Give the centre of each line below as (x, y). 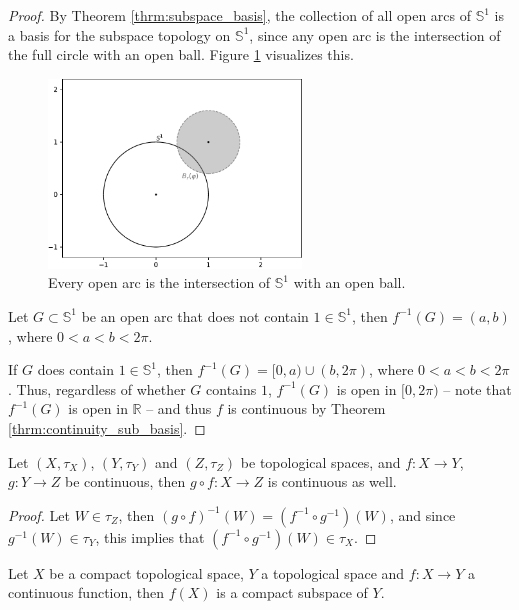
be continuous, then (125, 481)
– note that (477, 388)
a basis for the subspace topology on (119, 34)
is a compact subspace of (292, 592)
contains (231, 388)
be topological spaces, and (320, 461)
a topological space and (333, 572)
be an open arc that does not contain (195, 315)
